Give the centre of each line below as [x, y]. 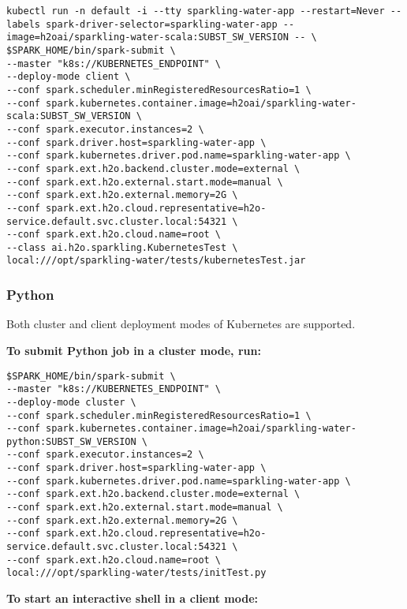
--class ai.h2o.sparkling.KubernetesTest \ [122, 247]
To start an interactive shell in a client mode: [133, 598]
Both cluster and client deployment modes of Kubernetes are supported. [181, 324]
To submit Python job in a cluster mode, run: [134, 350]
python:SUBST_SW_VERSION [71, 441]
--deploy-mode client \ [69, 77]
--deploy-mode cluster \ [71, 402]
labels [23, 24]
